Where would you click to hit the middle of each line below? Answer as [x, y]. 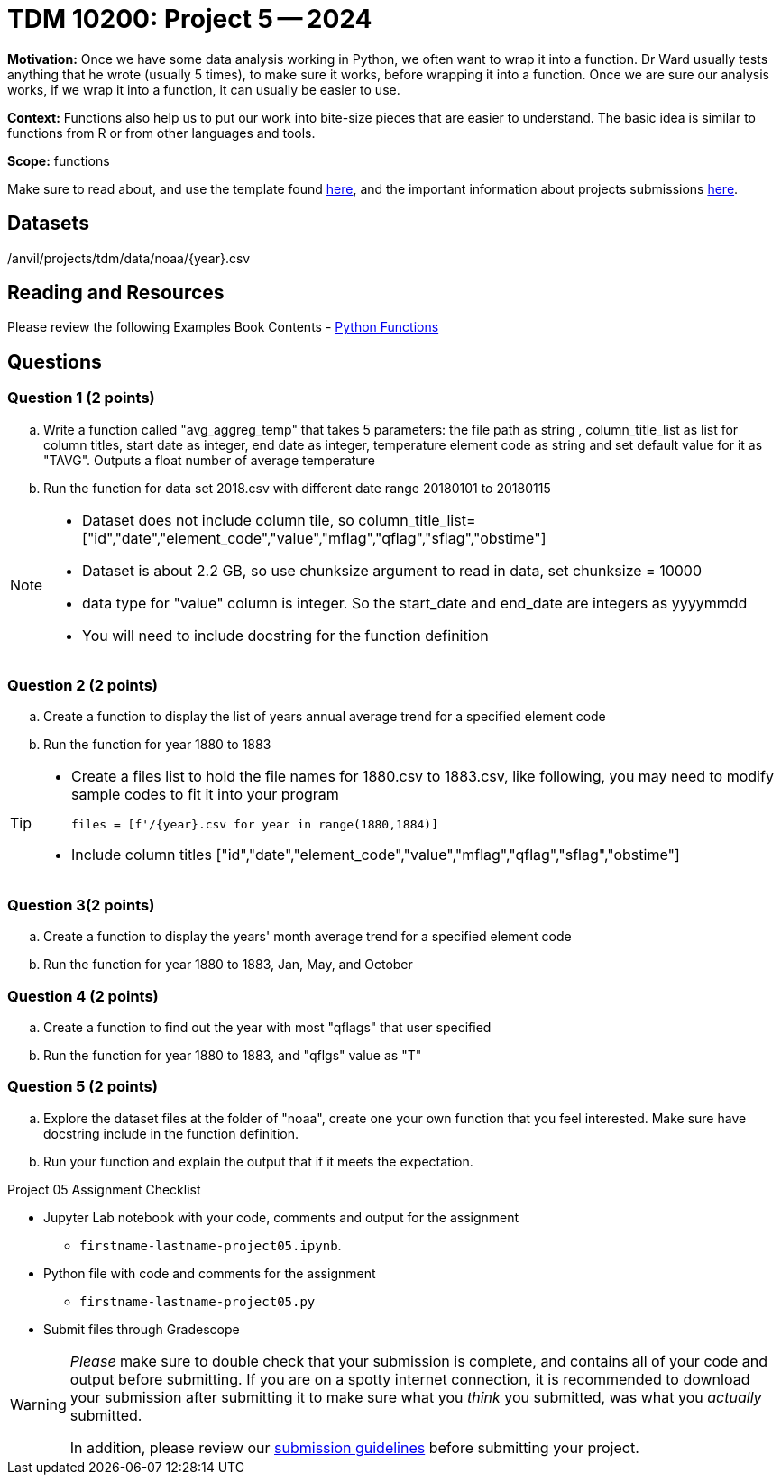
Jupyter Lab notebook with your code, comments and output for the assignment [281, 1217]
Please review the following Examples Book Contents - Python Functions [223, 327]
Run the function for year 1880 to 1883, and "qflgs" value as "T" [233, 1055]
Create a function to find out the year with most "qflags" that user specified [267, 1027]
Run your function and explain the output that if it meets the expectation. [258, 1161]
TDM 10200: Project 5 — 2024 [190, 19]
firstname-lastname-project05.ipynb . [211, 1245]
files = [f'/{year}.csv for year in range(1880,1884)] [255, 825]
